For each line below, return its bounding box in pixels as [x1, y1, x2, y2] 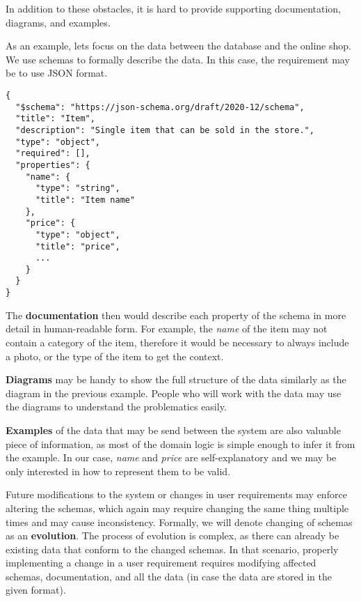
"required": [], [15, 148, 90, 159]
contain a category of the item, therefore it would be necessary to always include [6, 334, 349, 349]
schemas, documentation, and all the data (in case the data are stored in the [6, 569, 332, 583]
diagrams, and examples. [6, 15, 111, 29]
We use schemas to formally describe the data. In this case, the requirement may [6, 52, 350, 66]
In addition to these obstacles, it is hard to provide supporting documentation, [6, 1, 341, 15]
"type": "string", [35, 183, 120, 194]
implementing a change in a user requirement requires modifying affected [6, 555, 316, 570]
